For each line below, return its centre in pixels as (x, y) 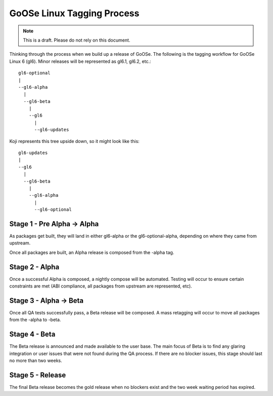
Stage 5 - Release (38, 375)
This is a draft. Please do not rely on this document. (77, 40)
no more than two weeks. (36, 361)
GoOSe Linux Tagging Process (74, 13)
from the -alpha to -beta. (35, 320)
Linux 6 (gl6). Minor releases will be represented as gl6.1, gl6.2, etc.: (80, 61)
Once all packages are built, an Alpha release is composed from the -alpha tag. (92, 252)
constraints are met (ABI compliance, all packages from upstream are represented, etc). (101, 286)
